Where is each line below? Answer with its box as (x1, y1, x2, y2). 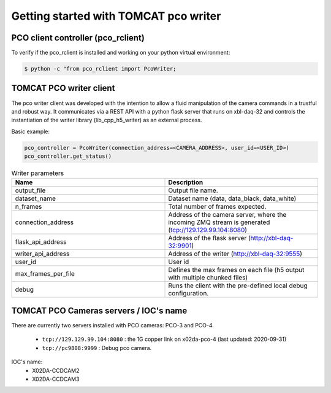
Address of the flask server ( (168, 234, 251, 243)
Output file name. (168, 186, 219, 195)
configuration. (168, 289, 209, 298)
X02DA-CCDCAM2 (32, 367, 80, 374)
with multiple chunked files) (168, 273, 248, 282)
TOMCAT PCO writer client (11, 83, 115, 93)
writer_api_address (15, 249, 70, 258)
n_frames (15, 203, 42, 211)
